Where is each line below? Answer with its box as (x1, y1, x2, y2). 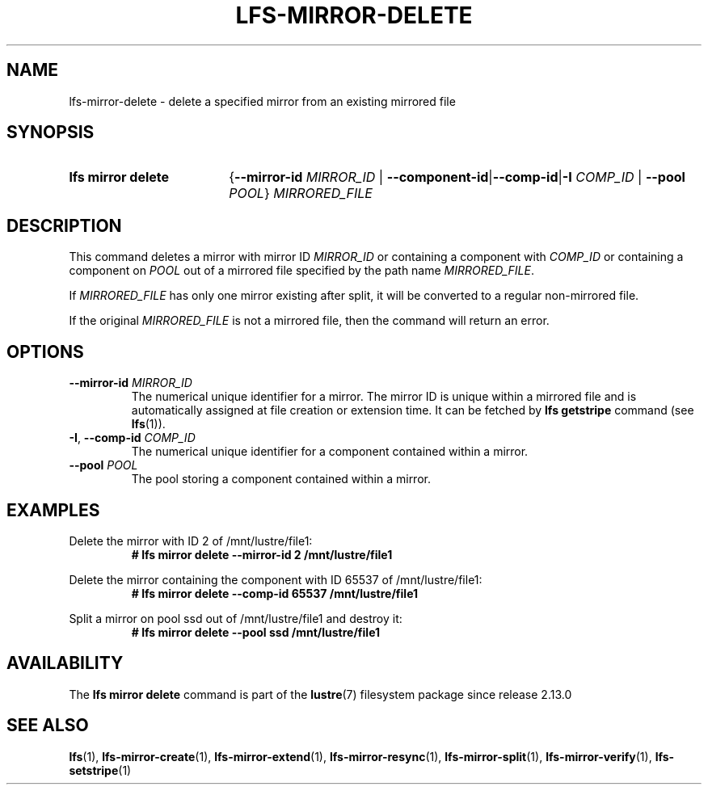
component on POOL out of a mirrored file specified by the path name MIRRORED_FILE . (69, 263, 534, 278)
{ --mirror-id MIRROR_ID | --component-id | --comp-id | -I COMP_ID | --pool (229, 169, 685, 186)
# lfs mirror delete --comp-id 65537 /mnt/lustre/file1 (131, 586, 419, 600)
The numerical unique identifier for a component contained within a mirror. (131, 444, 529, 459)
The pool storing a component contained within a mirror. (131, 472, 431, 486)
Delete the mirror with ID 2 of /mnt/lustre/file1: (69, 533, 313, 548)
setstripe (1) (69, 763, 132, 777)
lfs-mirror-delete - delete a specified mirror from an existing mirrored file (69, 94, 456, 108)
